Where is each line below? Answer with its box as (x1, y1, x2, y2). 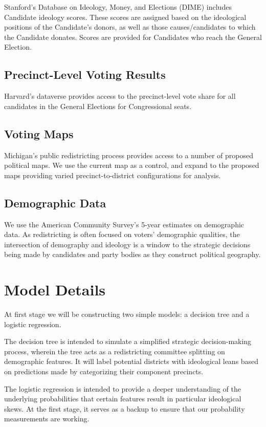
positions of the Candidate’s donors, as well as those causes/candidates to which (4, 22, 256, 32)
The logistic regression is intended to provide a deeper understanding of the (4, 383, 241, 394)
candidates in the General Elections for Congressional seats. (4, 100, 192, 111)
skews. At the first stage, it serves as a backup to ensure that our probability (4, 403, 245, 414)
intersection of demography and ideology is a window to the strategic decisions (4, 239, 251, 249)
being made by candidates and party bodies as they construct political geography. (4, 249, 261, 260)
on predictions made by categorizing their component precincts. (4, 366, 204, 377)
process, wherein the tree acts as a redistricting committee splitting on (4, 346, 225, 356)
